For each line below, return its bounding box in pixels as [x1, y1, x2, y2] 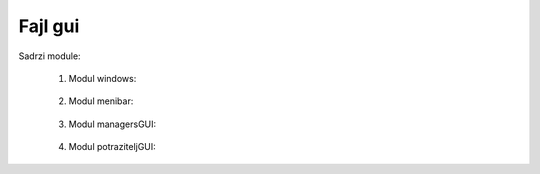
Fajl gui [18, 15, 80, 37]
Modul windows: [68, 72, 137, 84]
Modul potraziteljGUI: [68, 141, 157, 153]
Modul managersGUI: [68, 118, 157, 130]
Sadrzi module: [18, 50, 81, 62]
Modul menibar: [68, 95, 134, 107]
